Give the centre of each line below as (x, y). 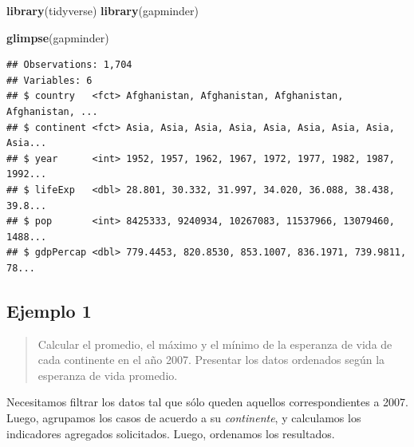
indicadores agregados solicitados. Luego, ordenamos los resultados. (171, 433)
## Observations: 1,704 (69, 65)
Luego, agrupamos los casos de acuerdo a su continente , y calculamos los (184, 418)
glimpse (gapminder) (58, 37)
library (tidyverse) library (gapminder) (103, 10)
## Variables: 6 (49, 80)
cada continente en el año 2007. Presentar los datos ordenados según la (211, 360)
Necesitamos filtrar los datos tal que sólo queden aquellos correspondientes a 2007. (207, 402)
